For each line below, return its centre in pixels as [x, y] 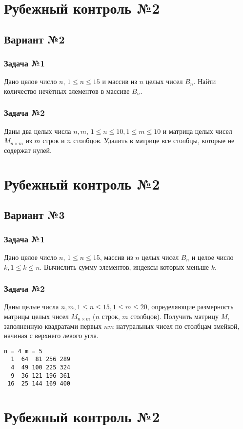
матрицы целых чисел [36, 316]
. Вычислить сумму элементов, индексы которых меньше [124, 267]
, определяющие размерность [190, 307]
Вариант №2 [34, 39]
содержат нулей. [28, 150]
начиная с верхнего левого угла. [51, 335]
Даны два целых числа [38, 131]
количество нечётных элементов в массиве [67, 91]
